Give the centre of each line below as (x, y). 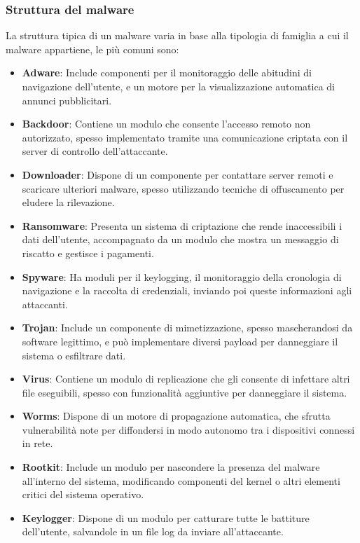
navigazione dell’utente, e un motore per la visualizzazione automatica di (179, 86)
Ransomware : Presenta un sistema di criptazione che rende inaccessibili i (182, 225)
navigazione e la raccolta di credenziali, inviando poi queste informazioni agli (187, 290)
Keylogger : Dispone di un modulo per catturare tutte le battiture (166, 517)
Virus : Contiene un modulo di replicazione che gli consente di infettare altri (186, 379)
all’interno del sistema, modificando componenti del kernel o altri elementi (181, 480)
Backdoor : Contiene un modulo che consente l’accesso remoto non (166, 124)
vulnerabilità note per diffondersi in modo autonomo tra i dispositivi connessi (188, 429)
